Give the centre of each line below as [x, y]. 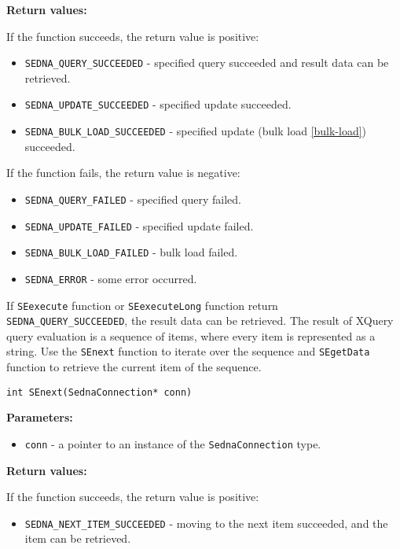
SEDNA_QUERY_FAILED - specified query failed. [133, 199]
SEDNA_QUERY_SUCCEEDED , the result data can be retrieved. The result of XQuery [200, 321]
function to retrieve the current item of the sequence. [134, 367]
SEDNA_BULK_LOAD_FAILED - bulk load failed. [131, 252]
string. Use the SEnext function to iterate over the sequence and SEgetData [188, 351]
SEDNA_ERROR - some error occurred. [111, 278]
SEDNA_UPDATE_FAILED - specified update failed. [139, 225]
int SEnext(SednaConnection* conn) [99, 392]
